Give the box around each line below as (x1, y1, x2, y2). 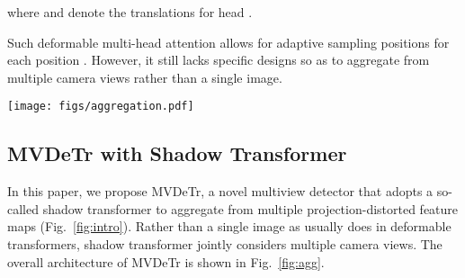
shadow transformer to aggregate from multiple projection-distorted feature (42, 199, 459, 218)
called (7, 199, 39, 218)
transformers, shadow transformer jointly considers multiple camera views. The (7, 235, 443, 254)
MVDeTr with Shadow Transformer (7, 139, 347, 167)
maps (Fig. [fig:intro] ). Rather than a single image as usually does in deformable (7, 217, 452, 236)
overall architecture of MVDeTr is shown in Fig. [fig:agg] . (7, 252, 325, 271)
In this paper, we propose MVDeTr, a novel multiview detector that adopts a (7, 182, 434, 201)
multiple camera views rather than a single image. (7, 67, 282, 86)
